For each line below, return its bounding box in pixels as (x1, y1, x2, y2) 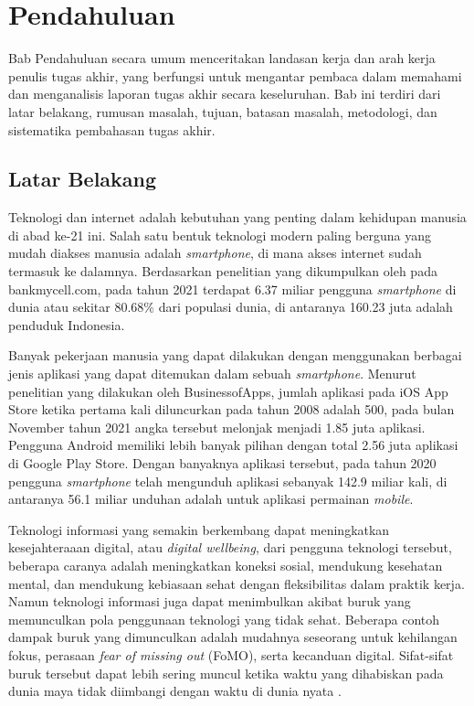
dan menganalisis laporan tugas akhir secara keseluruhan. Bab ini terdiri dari (8, 84, 441, 103)
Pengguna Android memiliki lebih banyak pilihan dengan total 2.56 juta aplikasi (8, 435, 458, 455)
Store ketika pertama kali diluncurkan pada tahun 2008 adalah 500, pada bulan (8, 400, 455, 419)
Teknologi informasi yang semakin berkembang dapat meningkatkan (8, 519, 390, 539)
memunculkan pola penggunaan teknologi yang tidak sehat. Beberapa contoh (8, 609, 440, 628)
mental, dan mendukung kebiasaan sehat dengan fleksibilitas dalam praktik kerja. (8, 573, 465, 593)
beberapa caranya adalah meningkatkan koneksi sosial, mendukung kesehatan (8, 555, 443, 574)
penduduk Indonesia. (8, 315, 125, 334)
